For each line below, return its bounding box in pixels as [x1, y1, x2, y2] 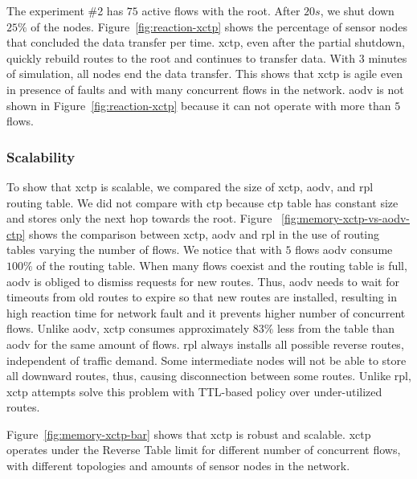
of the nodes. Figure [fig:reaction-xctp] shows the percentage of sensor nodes [31, 18, 407, 35]
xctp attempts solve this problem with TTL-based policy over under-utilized [6, 383, 382, 399]
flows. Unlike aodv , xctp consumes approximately [6, 320, 250, 337]
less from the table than [277, 320, 395, 337]
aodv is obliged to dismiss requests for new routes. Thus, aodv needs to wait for [6, 272, 399, 289]
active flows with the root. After [141, 2, 300, 18]
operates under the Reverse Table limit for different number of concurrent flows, [6, 441, 401, 458]
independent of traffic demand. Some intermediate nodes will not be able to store [6, 351, 407, 368]
